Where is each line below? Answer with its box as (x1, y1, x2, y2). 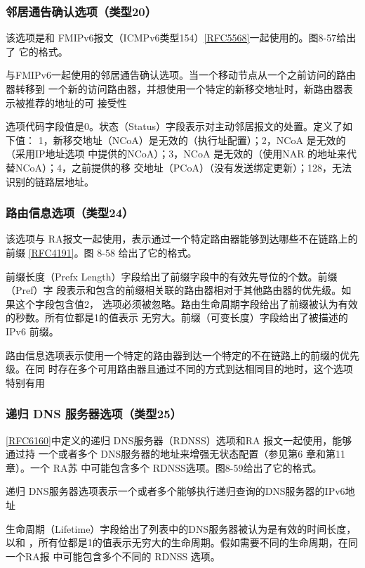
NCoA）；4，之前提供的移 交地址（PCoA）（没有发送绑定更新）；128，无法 (15, 160, 352, 174)
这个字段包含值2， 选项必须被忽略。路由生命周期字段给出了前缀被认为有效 (15, 296, 358, 311)
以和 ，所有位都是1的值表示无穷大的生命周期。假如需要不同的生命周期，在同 (6, 535, 358, 550)
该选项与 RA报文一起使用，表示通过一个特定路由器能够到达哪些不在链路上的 (6, 231, 358, 246)
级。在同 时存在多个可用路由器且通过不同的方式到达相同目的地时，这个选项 (6, 361, 353, 376)
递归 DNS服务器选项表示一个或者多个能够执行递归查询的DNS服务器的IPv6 (6, 484, 345, 498)
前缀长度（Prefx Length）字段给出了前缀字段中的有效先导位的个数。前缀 (6, 269, 338, 283)
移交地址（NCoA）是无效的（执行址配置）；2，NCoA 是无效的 (62, 132, 346, 147)
